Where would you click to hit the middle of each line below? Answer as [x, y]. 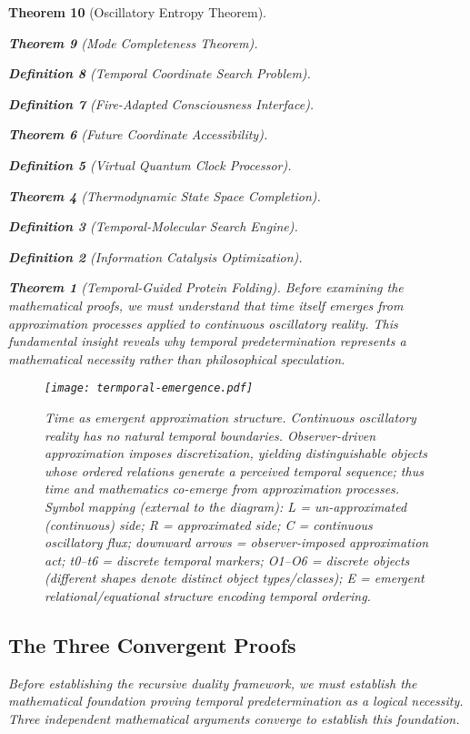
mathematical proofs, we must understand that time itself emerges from [206, 305]
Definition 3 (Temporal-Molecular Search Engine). [153, 226]
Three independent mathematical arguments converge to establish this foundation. [234, 718]
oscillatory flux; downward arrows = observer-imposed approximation [237, 542]
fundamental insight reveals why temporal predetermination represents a [207, 341]
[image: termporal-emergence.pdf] [149, 388]
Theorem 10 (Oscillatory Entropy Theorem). [137, 12]
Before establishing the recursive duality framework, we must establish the [213, 683]
